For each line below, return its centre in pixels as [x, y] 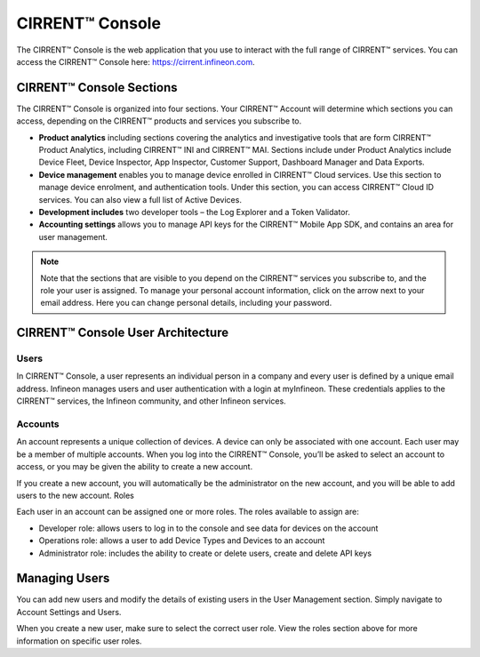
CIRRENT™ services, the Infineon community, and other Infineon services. [151, 401]
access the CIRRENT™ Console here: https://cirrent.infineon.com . [136, 61]
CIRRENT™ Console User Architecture [123, 333]
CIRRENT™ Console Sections [97, 88]
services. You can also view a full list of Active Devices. [140, 199]
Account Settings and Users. [69, 612]
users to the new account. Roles [76, 495]
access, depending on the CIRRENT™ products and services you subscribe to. [159, 121]
